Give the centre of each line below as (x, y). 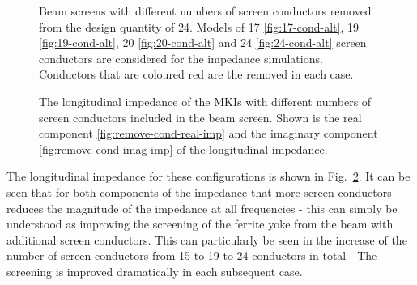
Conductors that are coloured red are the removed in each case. (196, 74)
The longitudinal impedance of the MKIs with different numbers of (205, 101)
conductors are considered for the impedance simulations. (181, 58)
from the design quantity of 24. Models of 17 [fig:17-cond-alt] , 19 (199, 26)
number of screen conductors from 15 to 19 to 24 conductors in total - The (192, 255)
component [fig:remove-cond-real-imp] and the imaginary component (208, 133)
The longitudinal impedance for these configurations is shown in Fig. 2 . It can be (208, 176)
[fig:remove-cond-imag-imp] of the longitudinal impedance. (183, 149)
